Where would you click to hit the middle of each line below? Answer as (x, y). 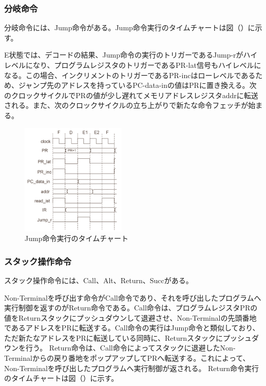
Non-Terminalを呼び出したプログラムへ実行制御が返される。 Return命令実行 (132, 368)
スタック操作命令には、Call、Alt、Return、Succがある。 (99, 280)
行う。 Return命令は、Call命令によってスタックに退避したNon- (130, 348)
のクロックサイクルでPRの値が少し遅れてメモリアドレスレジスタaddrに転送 (131, 95)
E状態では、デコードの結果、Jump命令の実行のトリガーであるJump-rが (124, 55)
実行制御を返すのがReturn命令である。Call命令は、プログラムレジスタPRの (131, 308)
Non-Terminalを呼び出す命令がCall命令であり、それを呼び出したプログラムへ (133, 297)
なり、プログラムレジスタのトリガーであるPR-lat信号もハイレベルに (147, 65)
